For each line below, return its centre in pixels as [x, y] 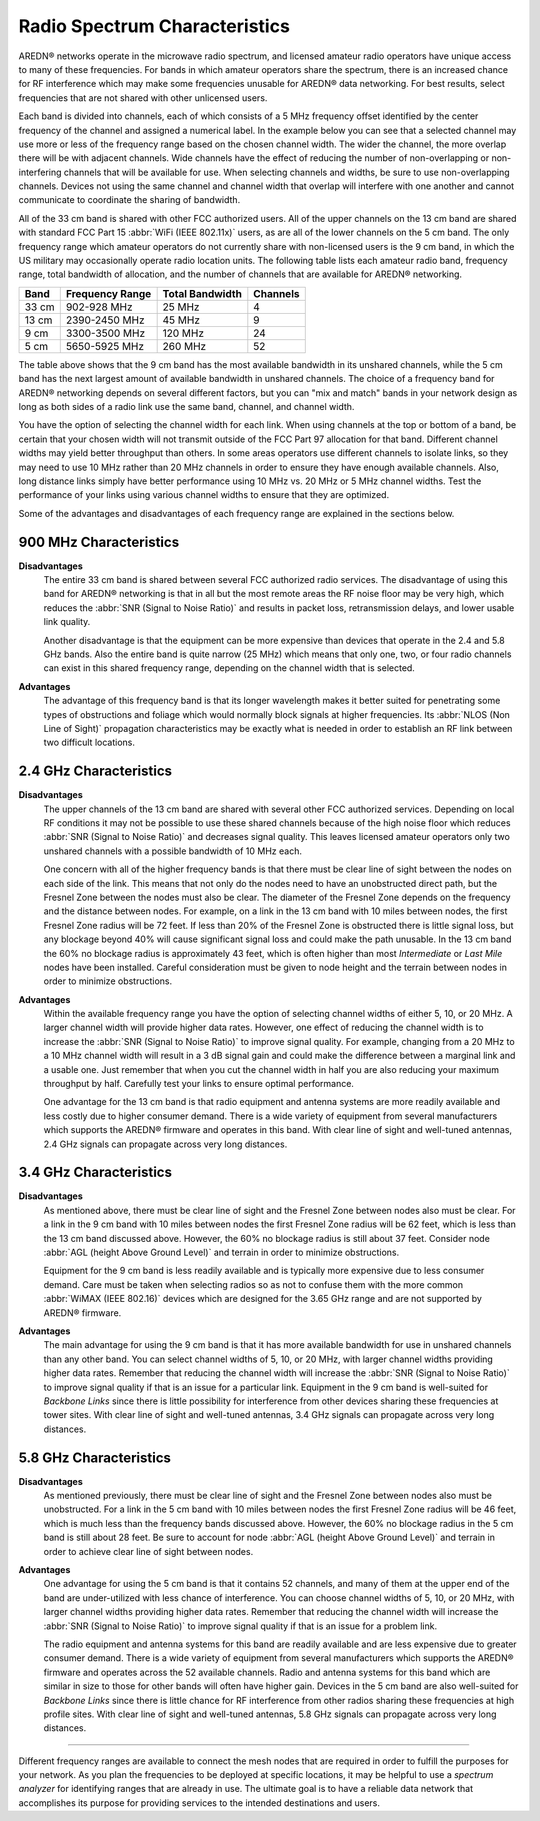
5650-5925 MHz [105, 346]
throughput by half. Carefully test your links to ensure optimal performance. [199, 1084]
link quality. [67, 622]
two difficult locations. [89, 742]
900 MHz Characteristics [99, 541]
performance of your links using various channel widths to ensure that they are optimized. [204, 495]
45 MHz [181, 320]
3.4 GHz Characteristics [95, 1172]
